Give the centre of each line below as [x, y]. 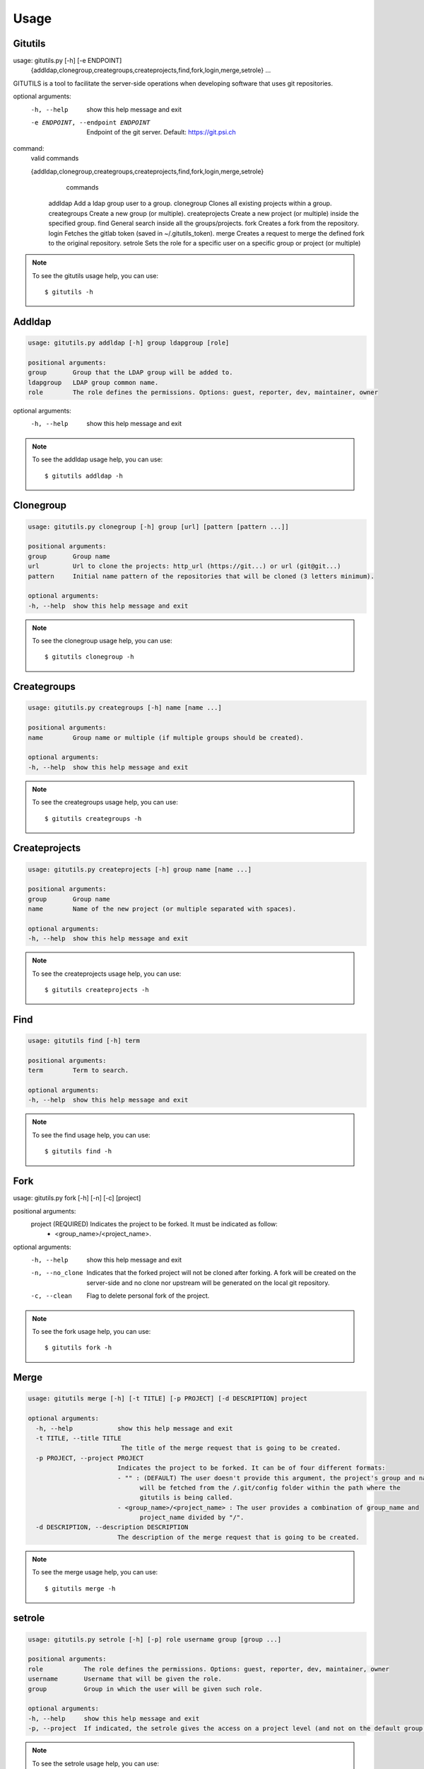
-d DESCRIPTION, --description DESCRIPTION [112, 1527]
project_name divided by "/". [192, 1517]
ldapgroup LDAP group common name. [93, 382]
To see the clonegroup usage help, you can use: [102, 641]
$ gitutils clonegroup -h [89, 657]
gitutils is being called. [186, 1498]
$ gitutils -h [69, 292]
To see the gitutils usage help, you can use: [95, 275]
